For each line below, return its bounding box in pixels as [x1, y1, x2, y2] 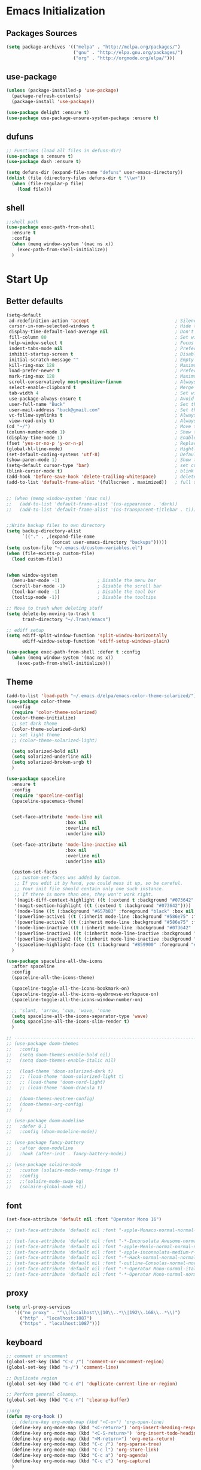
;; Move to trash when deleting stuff [6, 605, 103, 611]
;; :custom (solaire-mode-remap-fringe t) [6, 1167, 119, 1173]
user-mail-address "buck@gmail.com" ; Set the [8, 406, 199, 413]
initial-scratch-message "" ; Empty [8, 357, 194, 363]
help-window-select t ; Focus [8, 340, 194, 346]
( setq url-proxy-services [6, 1304, 71, 1310]
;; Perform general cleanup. [6, 1391, 79, 1397]
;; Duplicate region [6, 1375, 58, 1381]
